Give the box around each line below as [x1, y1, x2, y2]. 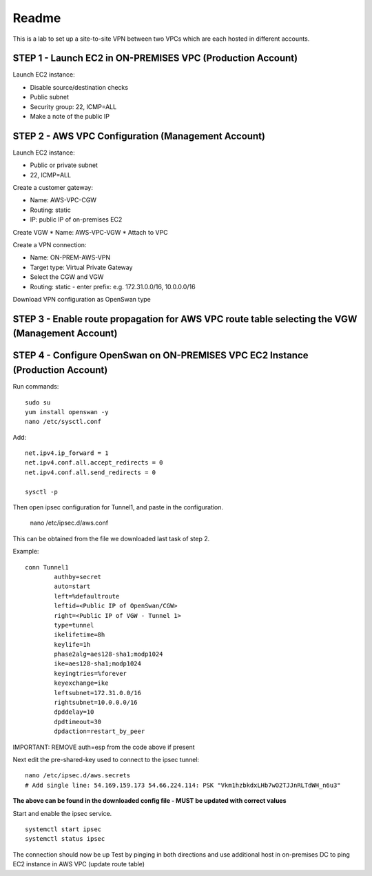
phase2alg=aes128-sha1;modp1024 [54, 650, 163, 659]
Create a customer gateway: [12, 184, 93, 192]
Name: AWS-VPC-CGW [30, 196, 96, 204]
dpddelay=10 [54, 708, 94, 716]
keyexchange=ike [54, 679, 109, 687]
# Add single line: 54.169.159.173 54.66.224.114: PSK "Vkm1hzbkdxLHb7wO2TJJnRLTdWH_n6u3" [25, 781, 341, 789]
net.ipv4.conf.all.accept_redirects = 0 [25, 459, 163, 467]
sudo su [25, 398, 51, 407]
